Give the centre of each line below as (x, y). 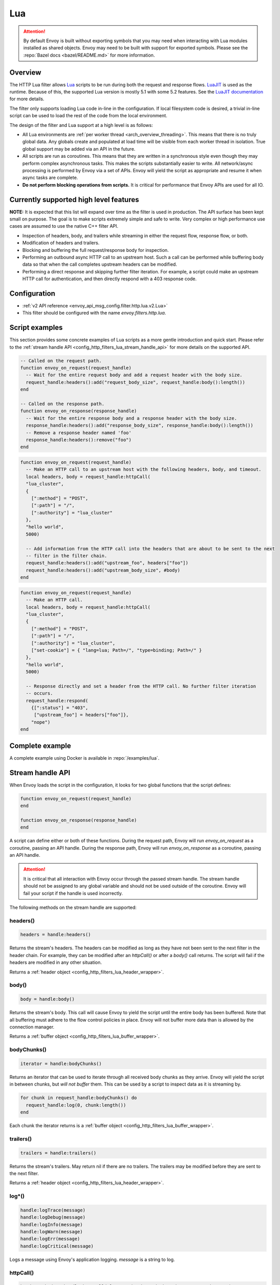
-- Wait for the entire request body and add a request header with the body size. (134, 375)
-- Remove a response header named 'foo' (79, 433)
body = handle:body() (48, 999)
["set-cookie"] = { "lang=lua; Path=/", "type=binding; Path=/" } (117, 650)
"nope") (41, 722)
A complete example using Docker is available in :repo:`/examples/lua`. (85, 758)
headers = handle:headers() (55, 935)
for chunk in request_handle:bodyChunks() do (79, 1098)
